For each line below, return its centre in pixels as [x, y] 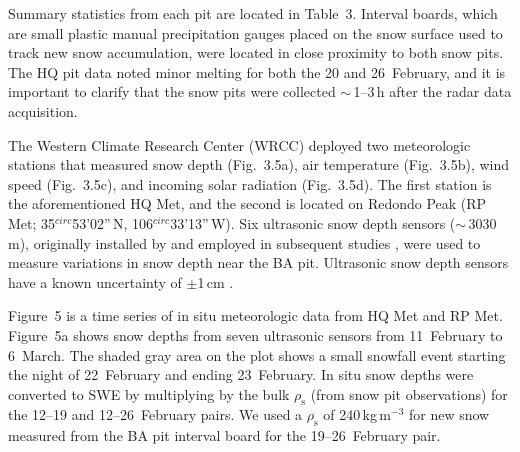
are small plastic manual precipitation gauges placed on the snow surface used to [255, 32]
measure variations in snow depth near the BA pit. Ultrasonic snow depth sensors [258, 262]
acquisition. [43, 110]
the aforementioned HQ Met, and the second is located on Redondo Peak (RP [247, 203]
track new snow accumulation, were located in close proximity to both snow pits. [256, 52]
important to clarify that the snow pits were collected [172, 91]
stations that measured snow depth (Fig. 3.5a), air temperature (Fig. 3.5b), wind [259, 164]
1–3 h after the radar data [432, 91]
